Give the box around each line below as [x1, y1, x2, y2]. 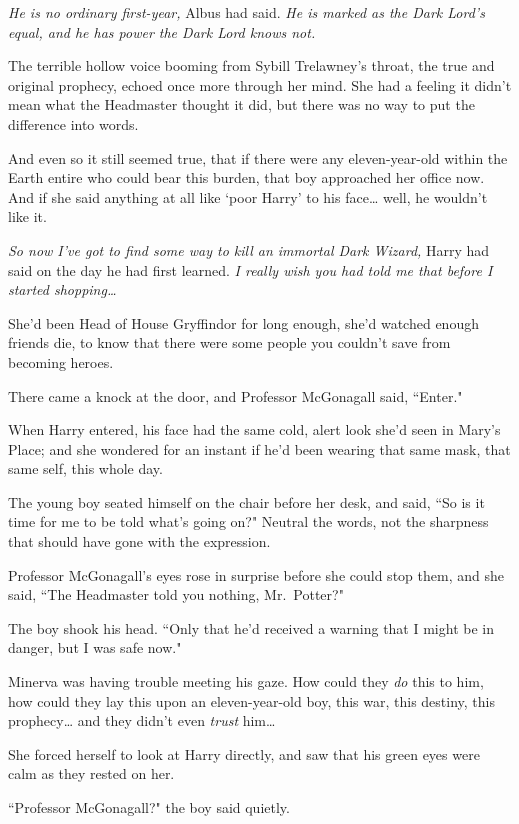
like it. [8, 206, 47, 227]
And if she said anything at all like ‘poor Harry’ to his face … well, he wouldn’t [8, 186, 488, 207]
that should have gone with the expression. [8, 531, 271, 552]
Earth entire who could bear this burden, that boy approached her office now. [8, 167, 485, 188]
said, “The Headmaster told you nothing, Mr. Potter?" [8, 584, 344, 605]
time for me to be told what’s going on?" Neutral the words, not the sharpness [8, 511, 489, 532]
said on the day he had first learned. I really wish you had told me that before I [8, 259, 493, 280]
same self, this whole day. [8, 458, 163, 479]
